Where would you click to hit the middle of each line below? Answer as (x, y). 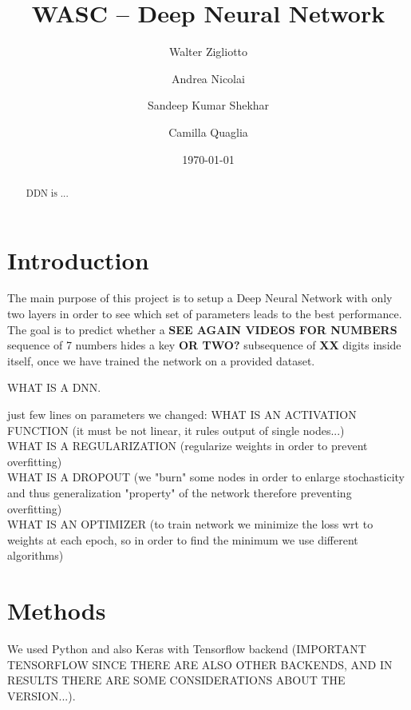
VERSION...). (41, 695)
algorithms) (36, 555)
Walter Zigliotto (208, 52)
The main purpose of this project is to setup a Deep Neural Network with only (200, 298)
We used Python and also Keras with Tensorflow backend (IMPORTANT (187, 649)
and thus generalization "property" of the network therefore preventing (180, 493)
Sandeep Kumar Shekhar (208, 105)
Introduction (78, 259)
